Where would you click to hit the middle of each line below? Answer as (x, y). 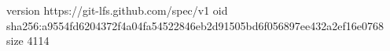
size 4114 (28, 41)
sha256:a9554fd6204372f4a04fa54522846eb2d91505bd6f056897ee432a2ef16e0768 (195, 25)
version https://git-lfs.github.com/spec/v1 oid (117, 10)
